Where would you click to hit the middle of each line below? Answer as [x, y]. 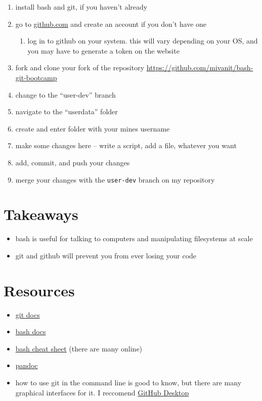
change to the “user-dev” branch [65, 94]
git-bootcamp [36, 77]
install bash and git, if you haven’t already [81, 7]
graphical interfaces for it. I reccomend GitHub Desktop [102, 392]
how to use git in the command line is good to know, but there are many [128, 382]
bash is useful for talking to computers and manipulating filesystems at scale [134, 238]
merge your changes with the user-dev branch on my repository [115, 179]
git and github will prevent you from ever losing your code [106, 255]
